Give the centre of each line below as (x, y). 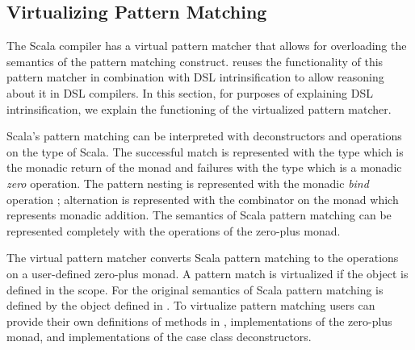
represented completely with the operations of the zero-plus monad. (174, 230)
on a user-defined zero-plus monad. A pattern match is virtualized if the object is (207, 273)
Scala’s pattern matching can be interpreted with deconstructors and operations (204, 136)
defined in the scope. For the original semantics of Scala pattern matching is (195, 289)
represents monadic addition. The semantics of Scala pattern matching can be (199, 215)
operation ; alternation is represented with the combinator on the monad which (203, 199)
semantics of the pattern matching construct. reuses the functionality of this (195, 61)
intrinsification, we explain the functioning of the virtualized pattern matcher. (199, 108)
